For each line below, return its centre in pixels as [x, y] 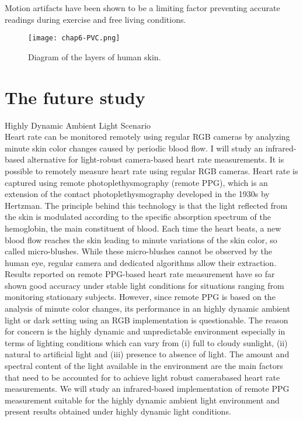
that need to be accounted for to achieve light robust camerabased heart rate [142, 377]
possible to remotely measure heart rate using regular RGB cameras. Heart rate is [151, 170]
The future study [75, 97]
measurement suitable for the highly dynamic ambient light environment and [142, 400]
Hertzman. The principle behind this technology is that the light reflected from [146, 205]
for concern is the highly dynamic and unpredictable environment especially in [145, 331]
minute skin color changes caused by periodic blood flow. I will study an [134, 148]
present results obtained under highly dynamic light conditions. [118, 411]
